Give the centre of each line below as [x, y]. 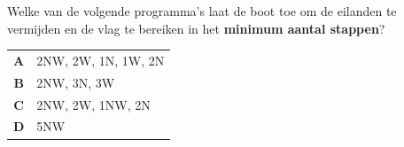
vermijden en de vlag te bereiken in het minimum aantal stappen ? [196, 28]
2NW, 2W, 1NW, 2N [93, 104]
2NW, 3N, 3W [76, 82]
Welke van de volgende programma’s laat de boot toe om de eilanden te [202, 11]
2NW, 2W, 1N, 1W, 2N [101, 60]
